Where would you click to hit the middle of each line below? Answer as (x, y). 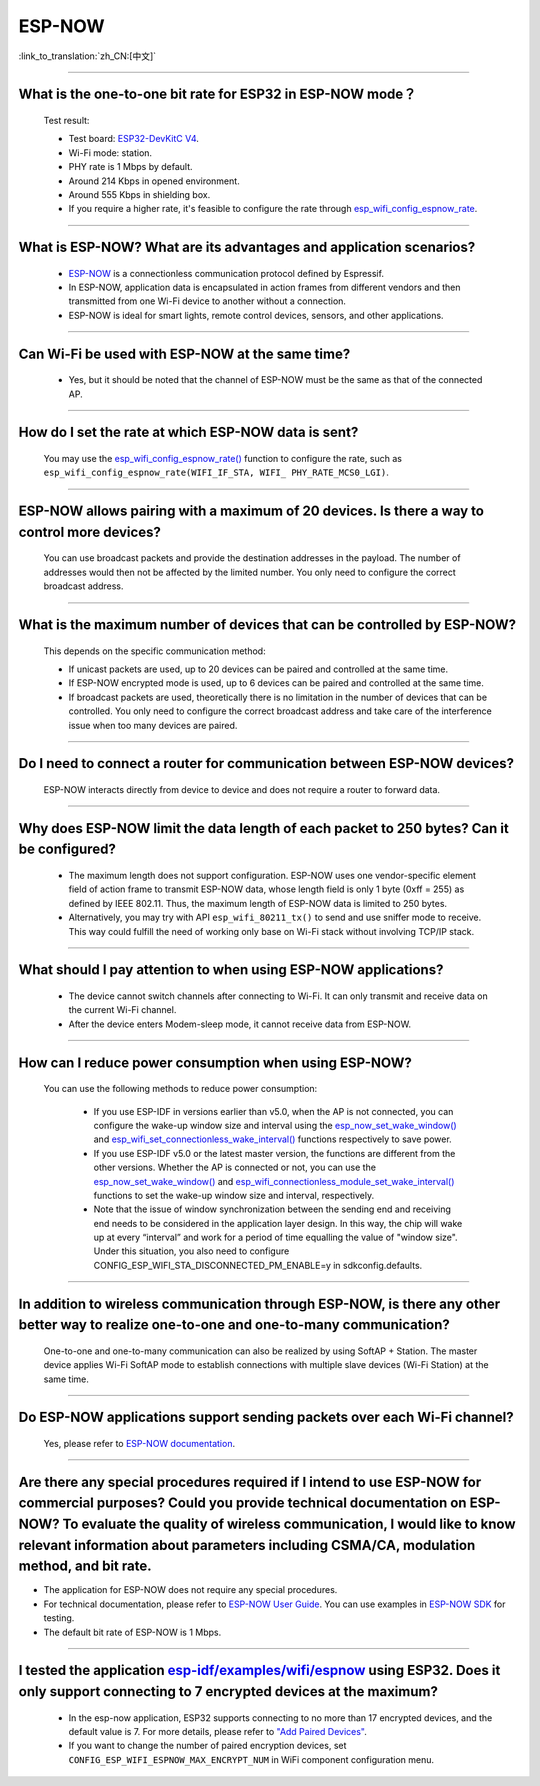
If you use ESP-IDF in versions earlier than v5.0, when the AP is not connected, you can (273, 1111)
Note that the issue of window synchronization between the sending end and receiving (272, 1209)
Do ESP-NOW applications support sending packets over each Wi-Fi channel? (266, 1417)
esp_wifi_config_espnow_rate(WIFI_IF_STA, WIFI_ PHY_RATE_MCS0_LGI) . (216, 472)
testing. (59, 1618)
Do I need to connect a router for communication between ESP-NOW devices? (266, 763)
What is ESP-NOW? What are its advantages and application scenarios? (247, 247)
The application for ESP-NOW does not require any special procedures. (190, 1590)
